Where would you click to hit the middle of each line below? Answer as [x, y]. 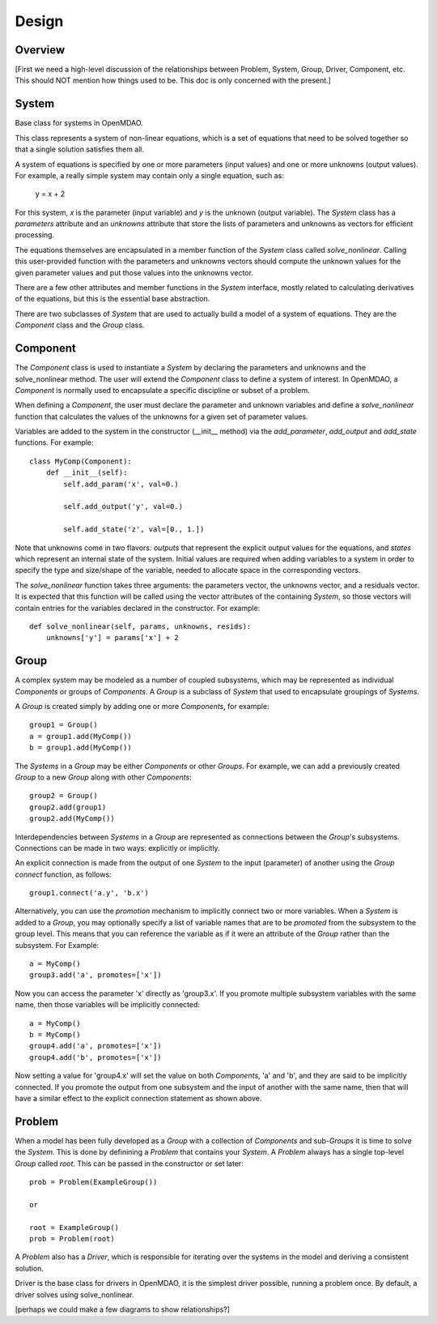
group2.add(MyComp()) [72, 819]
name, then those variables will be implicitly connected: [108, 1005]
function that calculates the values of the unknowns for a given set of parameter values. [161, 416]
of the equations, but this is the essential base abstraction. [112, 299]
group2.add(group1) [68, 807]
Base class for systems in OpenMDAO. [79, 123]
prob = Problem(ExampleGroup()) [93, 1182]
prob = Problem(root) [72, 1239]
